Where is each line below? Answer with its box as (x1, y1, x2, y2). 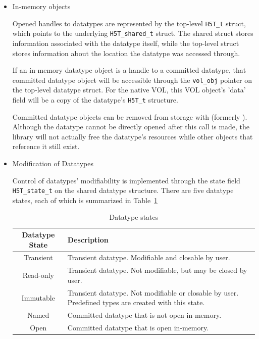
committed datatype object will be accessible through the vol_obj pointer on (12, 74, 252, 85)
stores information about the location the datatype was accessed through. (12, 47, 240, 58)
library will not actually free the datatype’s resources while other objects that (12, 131, 253, 141)
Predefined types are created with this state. (67, 297, 205, 308)
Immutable (21, 292, 55, 303)
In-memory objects (12, 1, 71, 11)
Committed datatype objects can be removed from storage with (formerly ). (12, 111, 247, 122)
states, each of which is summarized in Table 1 (12, 195, 158, 205)
